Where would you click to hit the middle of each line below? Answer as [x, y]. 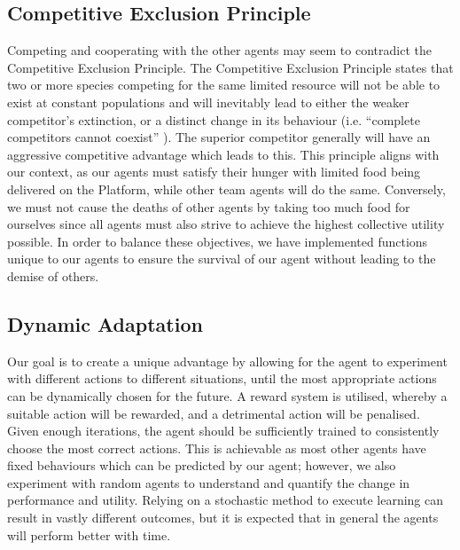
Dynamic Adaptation [105, 323]
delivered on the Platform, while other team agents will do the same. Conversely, [226, 189]
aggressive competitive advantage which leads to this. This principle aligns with [223, 154]
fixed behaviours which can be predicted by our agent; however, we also [202, 465]
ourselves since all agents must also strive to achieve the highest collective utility [226, 224]
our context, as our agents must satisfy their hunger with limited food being [214, 172]
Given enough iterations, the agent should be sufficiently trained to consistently [223, 431]
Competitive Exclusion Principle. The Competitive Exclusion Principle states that [230, 67]
